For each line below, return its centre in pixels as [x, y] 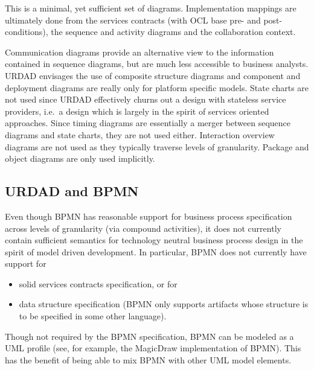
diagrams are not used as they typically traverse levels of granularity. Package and [157, 146]
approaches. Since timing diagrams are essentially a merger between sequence [148, 123]
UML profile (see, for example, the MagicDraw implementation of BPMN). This [153, 348]
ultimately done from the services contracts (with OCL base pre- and [133, 20]
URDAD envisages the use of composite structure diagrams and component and [153, 75]
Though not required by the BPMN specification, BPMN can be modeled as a [149, 336]
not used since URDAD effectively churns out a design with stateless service [146, 99]
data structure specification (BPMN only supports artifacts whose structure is [164, 304]
